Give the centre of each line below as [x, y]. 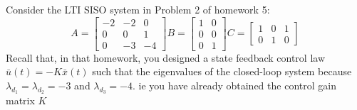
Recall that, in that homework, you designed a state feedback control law [166, 57]
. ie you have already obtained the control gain [234, 85]
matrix [20, 100]
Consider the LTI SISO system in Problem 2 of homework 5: [138, 9]
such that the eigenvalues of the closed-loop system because [222, 71]
